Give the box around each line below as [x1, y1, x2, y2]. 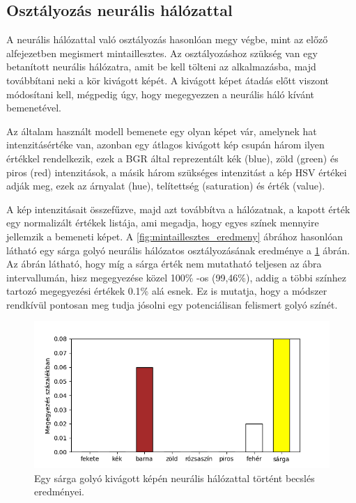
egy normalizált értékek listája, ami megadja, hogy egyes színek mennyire [6, 215, 319, 230]
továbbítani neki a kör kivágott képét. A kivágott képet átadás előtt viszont [6, 72, 329, 87]
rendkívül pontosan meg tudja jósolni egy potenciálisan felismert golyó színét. [6, 297, 338, 311]
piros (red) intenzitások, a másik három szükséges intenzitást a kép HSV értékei [6, 164, 347, 179]
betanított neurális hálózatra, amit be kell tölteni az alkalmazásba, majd [6, 59, 316, 74]
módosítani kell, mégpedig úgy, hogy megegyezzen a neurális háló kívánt [6, 86, 314, 101]
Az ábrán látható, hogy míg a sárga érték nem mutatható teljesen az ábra [6, 256, 322, 271]
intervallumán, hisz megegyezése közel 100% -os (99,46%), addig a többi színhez [6, 270, 346, 284]
